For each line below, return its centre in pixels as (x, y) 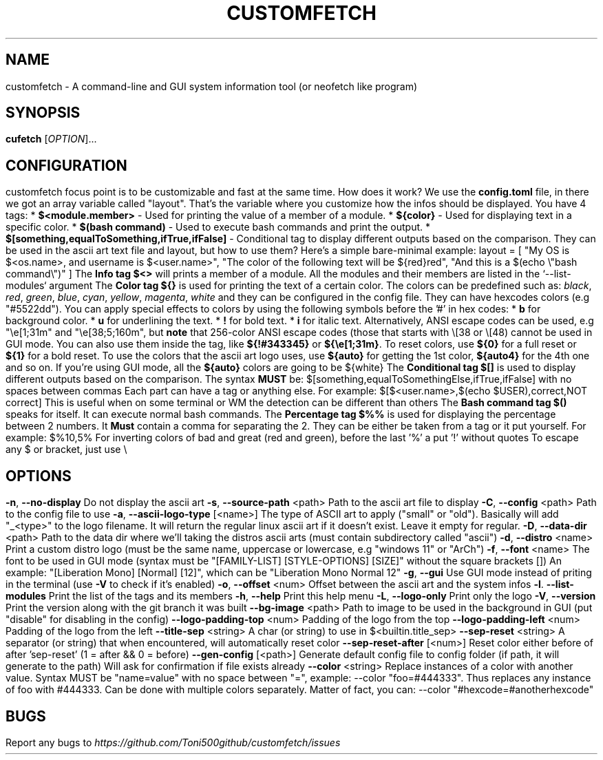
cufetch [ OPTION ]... (51, 139)
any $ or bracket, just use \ (66, 450)
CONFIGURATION (66, 165)
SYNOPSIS (43, 113)
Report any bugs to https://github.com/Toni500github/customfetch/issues (173, 742)
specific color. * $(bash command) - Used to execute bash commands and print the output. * (218, 227)
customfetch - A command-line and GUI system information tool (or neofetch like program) (212, 86)
